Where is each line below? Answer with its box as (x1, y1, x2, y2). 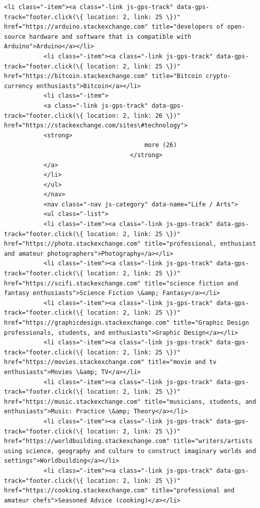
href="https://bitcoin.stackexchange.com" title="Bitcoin (4, 72, 202, 80)
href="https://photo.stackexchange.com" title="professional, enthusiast (4, 240, 256, 248)
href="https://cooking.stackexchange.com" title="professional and (4, 487, 235, 494)
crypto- (205, 72, 231, 80)
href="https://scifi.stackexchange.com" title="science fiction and (4, 279, 238, 287)
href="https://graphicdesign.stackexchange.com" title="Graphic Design (4, 319, 249, 326)
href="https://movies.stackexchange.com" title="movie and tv (4, 358, 217, 366)
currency (4, 82, 33, 90)
